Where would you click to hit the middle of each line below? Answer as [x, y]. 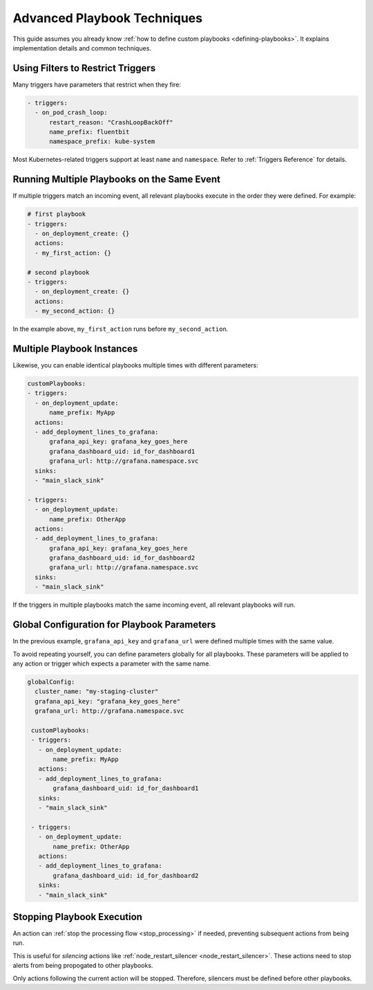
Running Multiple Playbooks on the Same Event [117, 180]
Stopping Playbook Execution [78, 917]
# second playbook [58, 272]
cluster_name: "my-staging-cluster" [97, 691]
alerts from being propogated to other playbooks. [83, 966]
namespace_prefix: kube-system [102, 141]
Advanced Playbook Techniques [108, 18]
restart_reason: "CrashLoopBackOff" [111, 122]
